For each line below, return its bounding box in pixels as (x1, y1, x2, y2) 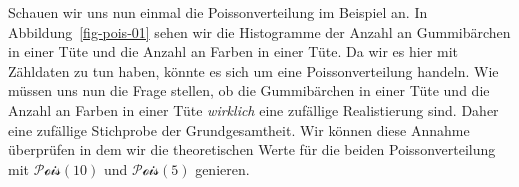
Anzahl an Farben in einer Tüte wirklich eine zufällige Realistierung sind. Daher (8, 99, 499, 120)
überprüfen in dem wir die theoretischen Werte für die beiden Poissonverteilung (8, 139, 496, 160)
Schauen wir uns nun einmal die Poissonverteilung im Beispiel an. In (8, 2, 428, 22)
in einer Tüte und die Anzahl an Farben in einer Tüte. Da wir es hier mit (8, 41, 459, 62)
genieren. (195, 158, 250, 179)
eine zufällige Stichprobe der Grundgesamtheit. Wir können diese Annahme (8, 119, 470, 140)
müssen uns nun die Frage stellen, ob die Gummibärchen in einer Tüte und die (8, 80, 490, 101)
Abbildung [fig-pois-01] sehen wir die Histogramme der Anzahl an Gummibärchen (8, 21, 511, 42)
